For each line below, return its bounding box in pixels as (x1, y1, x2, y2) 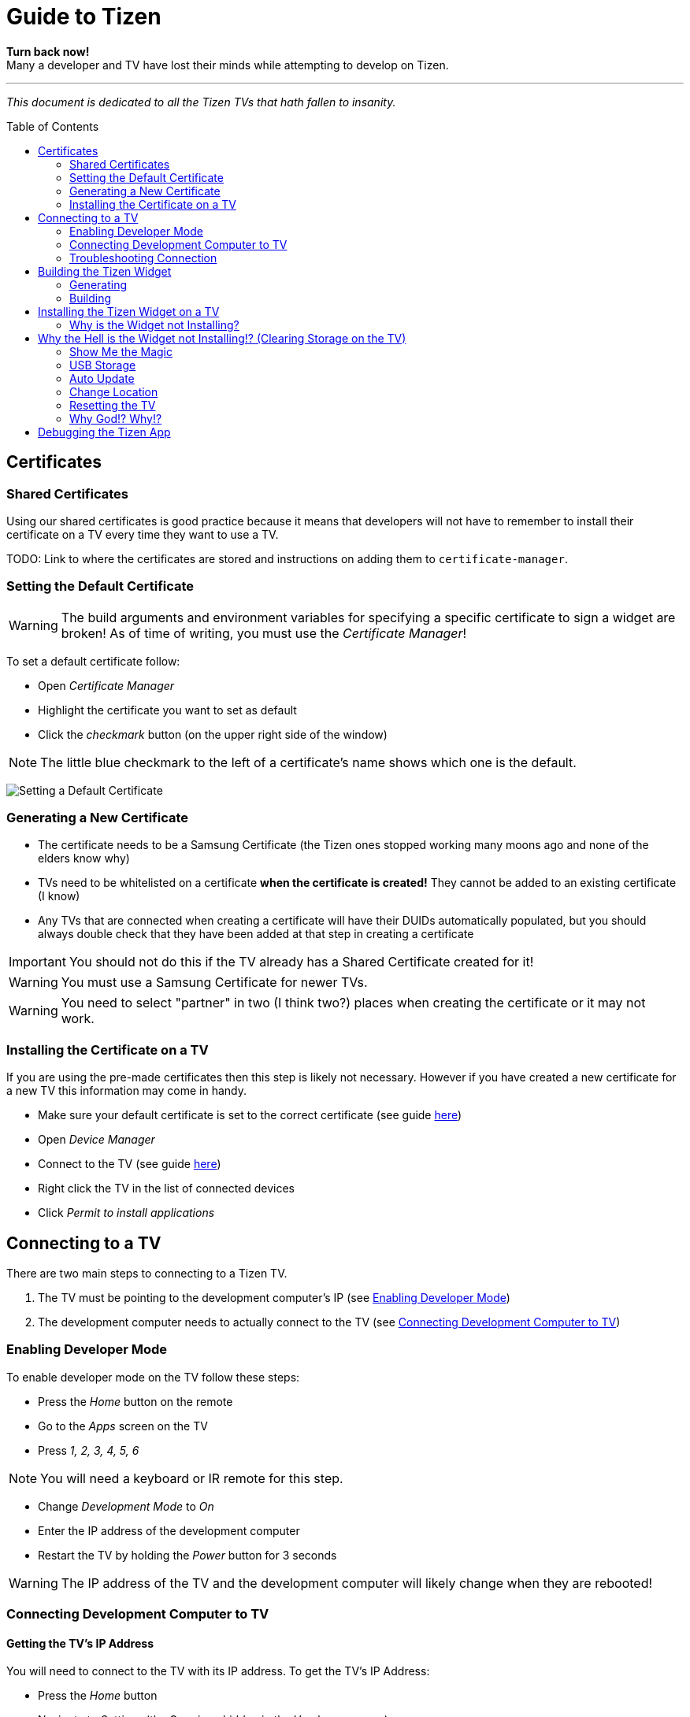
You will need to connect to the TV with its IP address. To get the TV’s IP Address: (6, 1664, 430, 1678)
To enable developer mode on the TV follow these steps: (6, 1370, 300, 1384)
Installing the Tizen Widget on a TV (38, 304, 220, 318)
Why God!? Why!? (69, 411, 162, 425)
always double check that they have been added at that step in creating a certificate (38, 927, 474, 941)
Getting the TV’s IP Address (6, 1636, 154, 1650)
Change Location (69, 384, 158, 399)
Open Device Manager (38, 1133, 155, 1147)
